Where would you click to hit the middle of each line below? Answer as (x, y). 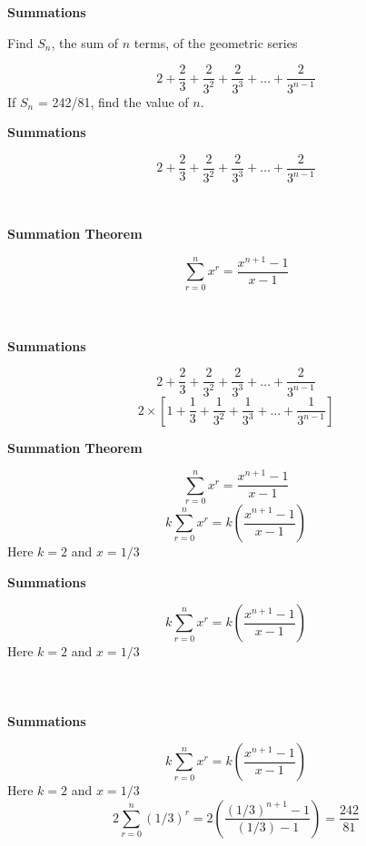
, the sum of (85, 42)
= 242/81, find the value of (113, 101)
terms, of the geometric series (216, 42)
